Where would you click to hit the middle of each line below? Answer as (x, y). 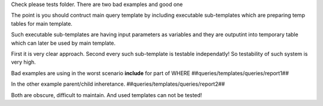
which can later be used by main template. (63, 43)
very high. (23, 62)
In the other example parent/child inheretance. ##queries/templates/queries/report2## (118, 84)
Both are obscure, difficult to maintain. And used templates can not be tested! (107, 95)
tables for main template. (42, 23)
